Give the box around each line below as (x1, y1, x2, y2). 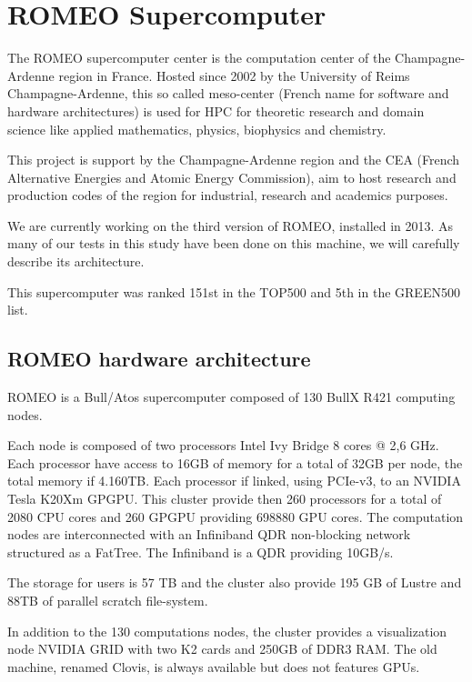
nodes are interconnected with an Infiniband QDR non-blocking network (7, 525, 411, 544)
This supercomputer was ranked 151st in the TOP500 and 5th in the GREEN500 (7, 282, 460, 301)
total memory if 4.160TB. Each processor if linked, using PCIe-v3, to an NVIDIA (7, 471, 461, 490)
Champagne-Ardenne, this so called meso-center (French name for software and (7, 84, 449, 103)
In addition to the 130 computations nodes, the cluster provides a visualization (7, 621, 447, 640)
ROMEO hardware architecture (7, 345, 311, 373)
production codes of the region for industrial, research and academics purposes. (7, 186, 448, 205)
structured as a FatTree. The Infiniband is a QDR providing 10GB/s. (7, 542, 394, 561)
